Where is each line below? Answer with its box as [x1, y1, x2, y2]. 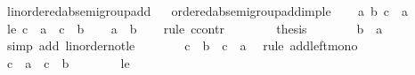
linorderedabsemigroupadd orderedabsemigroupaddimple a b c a [6, 2, 409, 19]
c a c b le [6, 53, 130, 71]
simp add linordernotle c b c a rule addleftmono [6, 36, 358, 55]
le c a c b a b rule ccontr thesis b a [6, 19, 383, 37]
